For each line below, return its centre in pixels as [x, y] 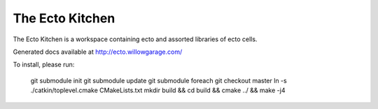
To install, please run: [44, 65]
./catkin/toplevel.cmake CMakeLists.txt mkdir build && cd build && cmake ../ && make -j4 [158, 90]
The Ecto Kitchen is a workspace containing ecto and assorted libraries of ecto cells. [135, 39]
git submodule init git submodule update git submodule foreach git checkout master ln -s [159, 80]
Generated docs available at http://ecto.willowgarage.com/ [98, 52]
